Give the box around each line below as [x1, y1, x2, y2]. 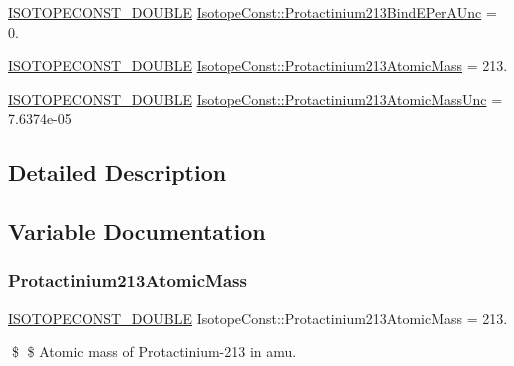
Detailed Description [8, 157, 227, 188]
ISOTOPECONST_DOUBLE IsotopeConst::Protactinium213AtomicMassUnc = [8, 88, 503, 109]
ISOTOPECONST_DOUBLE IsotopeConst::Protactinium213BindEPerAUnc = [8, 2, 497, 22]
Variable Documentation [8, 216, 266, 247]
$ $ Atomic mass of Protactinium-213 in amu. [11, 341, 297, 362]
